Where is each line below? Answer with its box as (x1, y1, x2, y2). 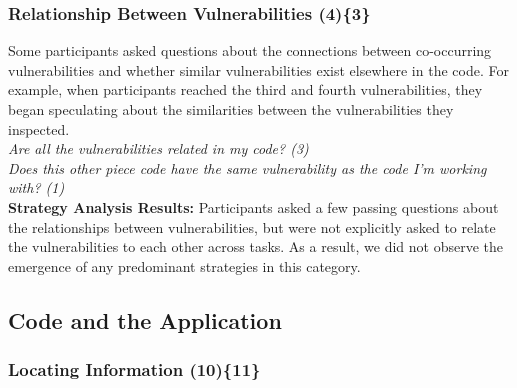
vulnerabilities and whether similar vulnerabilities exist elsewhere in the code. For (8, 59, 509, 80)
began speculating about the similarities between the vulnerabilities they (8, 99, 454, 119)
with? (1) (8, 177, 65, 198)
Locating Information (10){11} (8, 357, 261, 382)
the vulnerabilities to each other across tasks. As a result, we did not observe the (8, 236, 504, 257)
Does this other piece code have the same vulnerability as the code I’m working (8, 157, 487, 178)
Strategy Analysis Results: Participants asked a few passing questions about (8, 196, 499, 217)
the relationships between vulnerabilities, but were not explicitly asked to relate (8, 216, 496, 237)
